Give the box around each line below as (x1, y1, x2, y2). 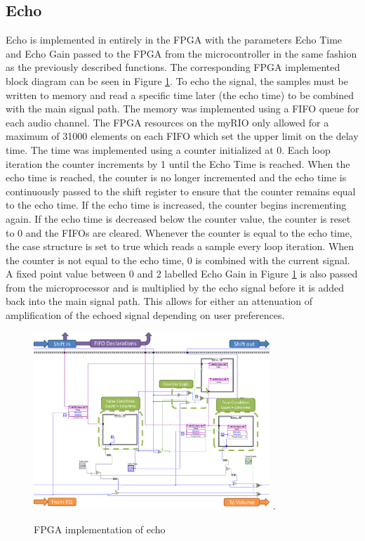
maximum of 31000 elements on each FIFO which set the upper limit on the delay (6, 129, 359, 143)
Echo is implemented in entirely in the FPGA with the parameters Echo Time (6, 32, 343, 47)
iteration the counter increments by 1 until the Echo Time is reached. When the (6, 156, 350, 171)
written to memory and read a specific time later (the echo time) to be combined (6, 87, 354, 102)
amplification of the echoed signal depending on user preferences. (6, 308, 285, 322)
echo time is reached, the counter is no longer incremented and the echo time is (6, 170, 347, 185)
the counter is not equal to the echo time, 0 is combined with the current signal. (6, 252, 350, 267)
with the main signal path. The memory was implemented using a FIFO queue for (6, 101, 359, 116)
